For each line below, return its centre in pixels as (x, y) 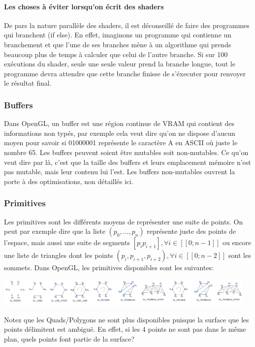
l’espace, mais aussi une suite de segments (67, 242)
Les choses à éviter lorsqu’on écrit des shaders (84, 6)
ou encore (237, 242)
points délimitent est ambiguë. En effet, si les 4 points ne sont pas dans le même (125, 329)
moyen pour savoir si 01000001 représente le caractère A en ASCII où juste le (121, 142)
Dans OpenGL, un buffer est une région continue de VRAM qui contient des (119, 123)
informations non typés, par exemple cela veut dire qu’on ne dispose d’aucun (120, 133)
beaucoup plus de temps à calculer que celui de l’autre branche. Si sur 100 (116, 54)
